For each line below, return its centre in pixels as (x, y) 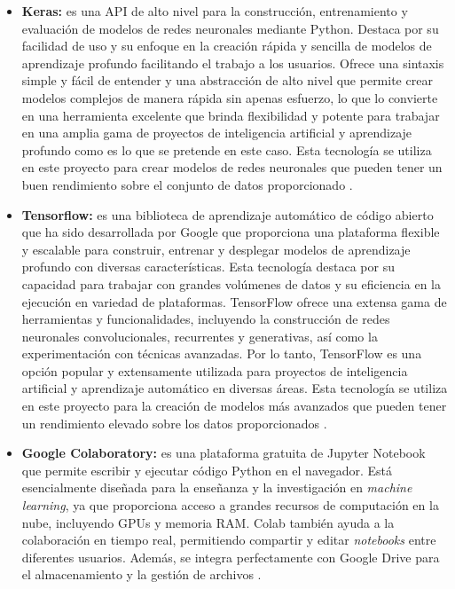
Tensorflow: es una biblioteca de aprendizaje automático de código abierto (227, 214)
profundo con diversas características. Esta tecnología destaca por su (208, 267)
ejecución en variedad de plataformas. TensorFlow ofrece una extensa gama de (234, 301)
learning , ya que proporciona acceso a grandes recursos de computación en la (230, 505)
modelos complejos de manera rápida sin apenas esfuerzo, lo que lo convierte (230, 97)
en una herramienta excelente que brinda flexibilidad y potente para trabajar (231, 115)
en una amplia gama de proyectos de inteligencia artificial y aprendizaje (217, 133)
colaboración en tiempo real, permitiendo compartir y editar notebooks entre (229, 540)
